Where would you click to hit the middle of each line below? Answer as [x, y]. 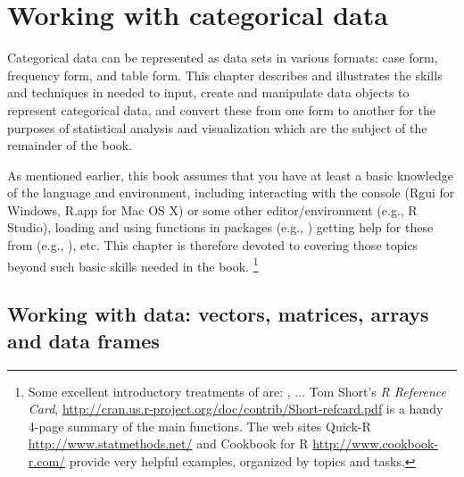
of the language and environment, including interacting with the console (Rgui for [231, 192]
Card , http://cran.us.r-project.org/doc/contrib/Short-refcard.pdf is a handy [236, 409]
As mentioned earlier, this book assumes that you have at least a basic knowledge [230, 175]
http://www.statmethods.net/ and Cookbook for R [168, 444]
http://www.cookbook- [376, 444]
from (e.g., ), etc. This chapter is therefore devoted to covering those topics [213, 245]
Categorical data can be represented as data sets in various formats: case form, [223, 58]
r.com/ [47, 460]
